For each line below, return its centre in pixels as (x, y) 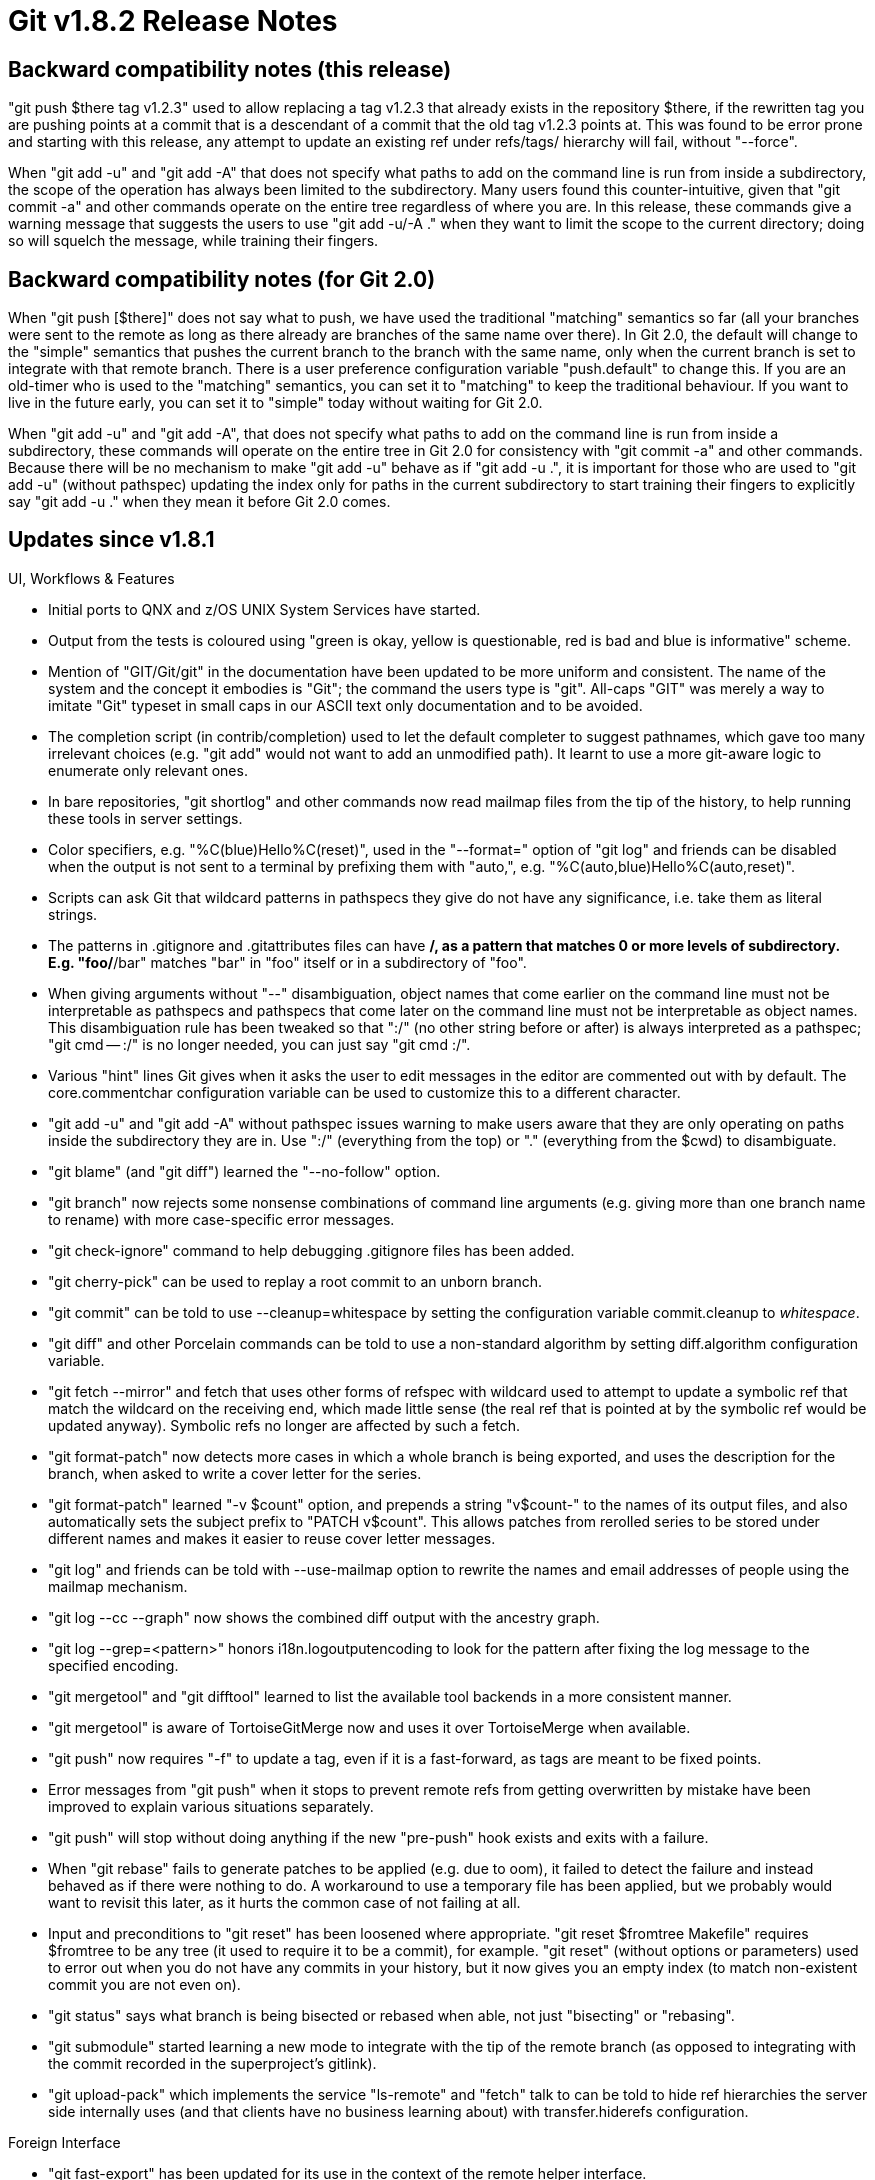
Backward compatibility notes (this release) (230, 69)
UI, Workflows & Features (91, 578)
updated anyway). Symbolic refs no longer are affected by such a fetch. (284, 1425)
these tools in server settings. (145, 818)
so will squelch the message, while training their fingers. (193, 241)
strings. (73, 914)
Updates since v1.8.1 (111, 540)
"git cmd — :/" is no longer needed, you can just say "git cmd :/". (259, 1044)
